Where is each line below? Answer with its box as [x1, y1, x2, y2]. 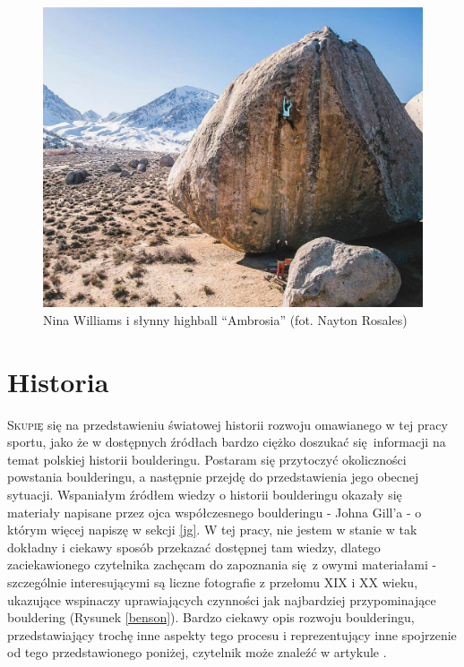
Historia [7, 363, 109, 399]
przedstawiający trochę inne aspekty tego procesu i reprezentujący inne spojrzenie [7, 625, 457, 644]
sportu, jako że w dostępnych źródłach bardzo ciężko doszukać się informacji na [7, 432, 446, 451]
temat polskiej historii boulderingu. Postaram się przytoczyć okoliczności [7, 449, 407, 468]
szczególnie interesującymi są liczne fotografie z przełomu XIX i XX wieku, [7, 572, 418, 591]
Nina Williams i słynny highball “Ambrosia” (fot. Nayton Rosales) [43, 310, 408, 329]
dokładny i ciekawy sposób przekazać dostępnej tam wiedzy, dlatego [7, 537, 381, 556]
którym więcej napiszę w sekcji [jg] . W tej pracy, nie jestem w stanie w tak [7, 520, 417, 539]
